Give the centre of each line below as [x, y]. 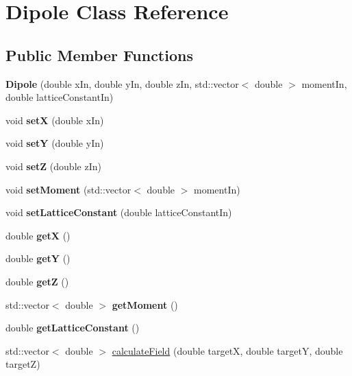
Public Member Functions [99, 55]
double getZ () [37, 281]
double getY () [38, 258]
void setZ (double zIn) [53, 166]
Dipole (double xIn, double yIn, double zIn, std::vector [122, 83]
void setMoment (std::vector [68, 189]
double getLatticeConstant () [73, 328]
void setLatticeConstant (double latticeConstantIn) [119, 212]
